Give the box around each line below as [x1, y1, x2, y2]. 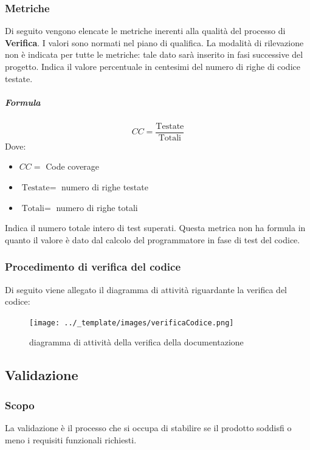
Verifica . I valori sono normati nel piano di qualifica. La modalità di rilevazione [5, 36, 304, 49]
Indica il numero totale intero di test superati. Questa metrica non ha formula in [5, 221, 306, 234]
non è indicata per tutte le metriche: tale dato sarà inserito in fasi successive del [5, 48, 303, 61]
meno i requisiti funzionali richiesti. [5, 433, 137, 446]
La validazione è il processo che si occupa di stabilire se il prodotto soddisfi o [5, 421, 292, 434]
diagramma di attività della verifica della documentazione [29, 336, 244, 348]
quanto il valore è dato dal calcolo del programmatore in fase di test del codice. [5, 233, 300, 246]
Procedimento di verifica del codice [5, 259, 181, 274]
